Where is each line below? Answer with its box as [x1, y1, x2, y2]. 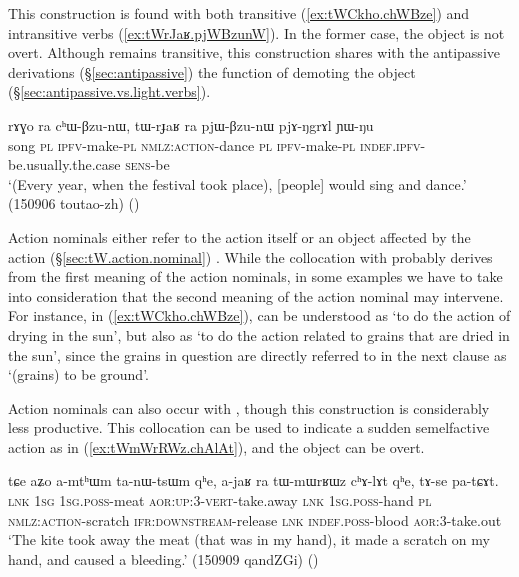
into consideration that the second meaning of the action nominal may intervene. [8, 285, 504, 306]
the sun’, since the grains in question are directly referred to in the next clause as [8, 344, 507, 365]
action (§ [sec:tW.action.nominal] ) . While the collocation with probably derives [8, 246, 493, 267]
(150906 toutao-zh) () [8, 193, 140, 214]
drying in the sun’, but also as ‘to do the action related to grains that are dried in [8, 324, 510, 345]
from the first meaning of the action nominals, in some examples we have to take [8, 266, 503, 287]
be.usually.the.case [8, 154, 121, 175]
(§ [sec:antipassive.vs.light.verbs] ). [8, 81, 211, 102]
